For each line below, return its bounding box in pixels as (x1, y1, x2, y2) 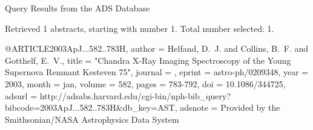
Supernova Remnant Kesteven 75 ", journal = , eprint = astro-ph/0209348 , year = (5, 66, 309, 78)
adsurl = (5, 89, 38, 102)
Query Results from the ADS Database (5, 2, 150, 14)
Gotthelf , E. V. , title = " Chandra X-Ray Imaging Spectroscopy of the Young (5, 54, 291, 66)
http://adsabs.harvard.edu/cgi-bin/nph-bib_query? (39, 89, 231, 102)
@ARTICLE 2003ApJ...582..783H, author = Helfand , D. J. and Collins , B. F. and (5, 42, 309, 55)
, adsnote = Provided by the (174, 101, 280, 114)
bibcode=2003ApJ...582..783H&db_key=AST (5, 101, 175, 114)
